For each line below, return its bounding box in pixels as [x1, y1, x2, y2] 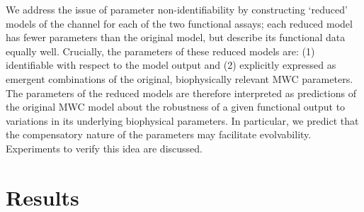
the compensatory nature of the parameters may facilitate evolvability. [6, 127, 312, 142]
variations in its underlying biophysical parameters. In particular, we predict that [6, 113, 359, 128]
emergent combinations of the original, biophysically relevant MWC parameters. [6, 71, 353, 86]
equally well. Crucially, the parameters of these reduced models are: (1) [6, 43, 315, 58]
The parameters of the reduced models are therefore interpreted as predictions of [6, 85, 356, 100]
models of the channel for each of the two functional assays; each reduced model [6, 16, 353, 30]
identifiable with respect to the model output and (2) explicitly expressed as [6, 57, 336, 72]
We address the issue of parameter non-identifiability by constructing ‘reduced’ [6, 2, 348, 16]
